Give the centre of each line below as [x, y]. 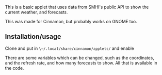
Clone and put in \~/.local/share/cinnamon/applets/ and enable [70, 48]
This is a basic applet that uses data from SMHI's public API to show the [77, 7]
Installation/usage [33, 37]
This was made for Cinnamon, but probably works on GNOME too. [71, 22]
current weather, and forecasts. [36, 12]
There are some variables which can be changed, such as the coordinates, [80, 58]
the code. [15, 68]
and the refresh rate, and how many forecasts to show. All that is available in [81, 63]
